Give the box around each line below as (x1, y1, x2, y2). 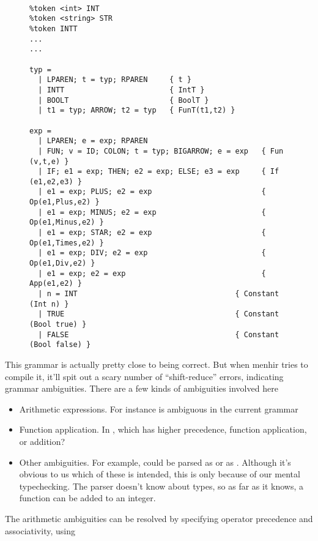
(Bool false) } (29, 340, 91, 349)
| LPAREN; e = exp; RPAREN (38, 136, 148, 146)
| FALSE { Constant (38, 330, 279, 339)
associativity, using (5, 524, 75, 537)
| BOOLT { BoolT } (38, 95, 209, 105)
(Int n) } (29, 299, 69, 308)
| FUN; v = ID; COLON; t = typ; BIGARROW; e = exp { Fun (38, 146, 284, 155)
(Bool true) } (29, 320, 87, 329)
